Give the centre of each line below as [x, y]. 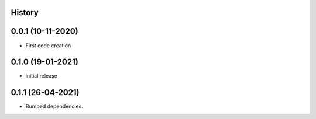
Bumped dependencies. [54, 106]
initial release [42, 76]
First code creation [48, 45]
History [25, 13]
